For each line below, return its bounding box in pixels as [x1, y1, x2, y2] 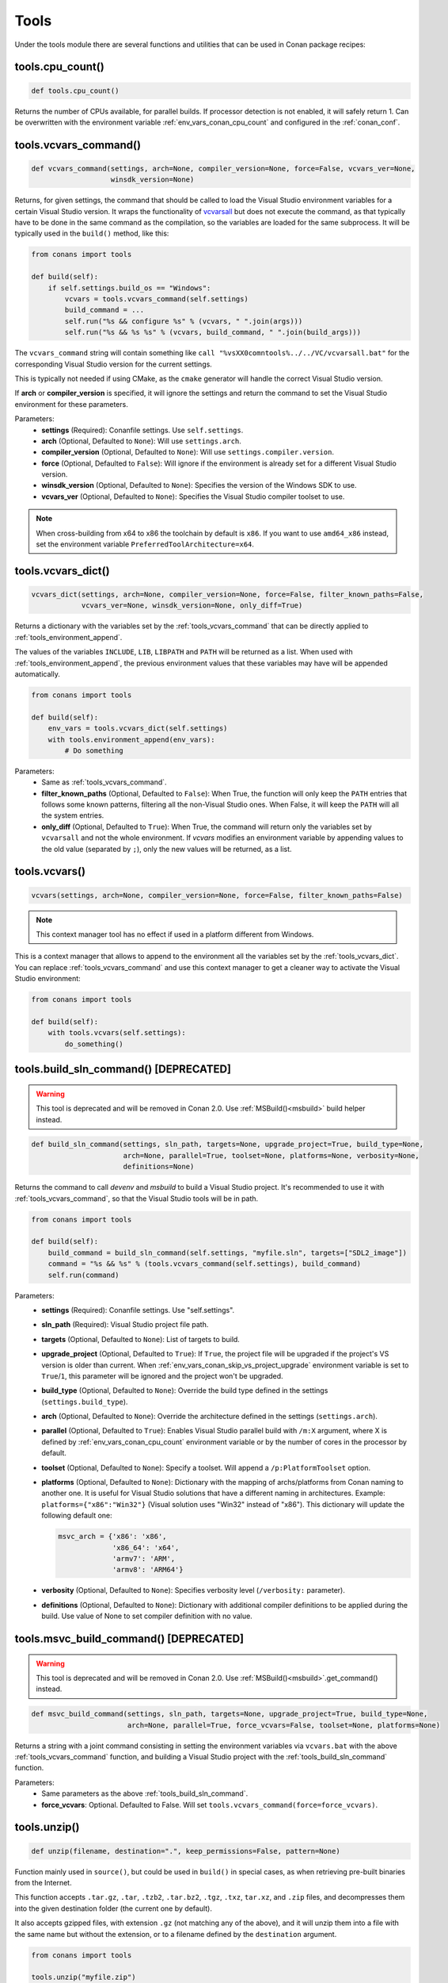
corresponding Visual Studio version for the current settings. [14, 359, 213, 369]
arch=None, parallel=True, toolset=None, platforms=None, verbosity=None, [123, 1151, 420, 1160]
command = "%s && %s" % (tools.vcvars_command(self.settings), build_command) [47, 1260, 362, 1268]
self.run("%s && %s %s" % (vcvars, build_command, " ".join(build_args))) [64, 328, 362, 337]
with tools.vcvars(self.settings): [47, 1028, 186, 1038]
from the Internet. [14, 1878, 72, 1887]
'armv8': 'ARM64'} [112, 1565, 184, 1575]
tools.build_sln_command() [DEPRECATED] [14, 1063, 232, 1076]
